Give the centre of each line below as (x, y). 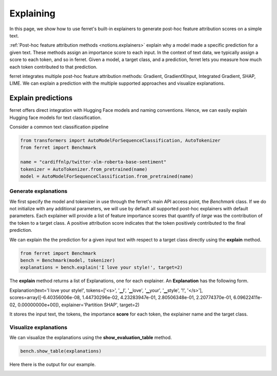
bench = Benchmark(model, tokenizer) (68, 260)
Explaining (33, 13)
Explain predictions (41, 98)
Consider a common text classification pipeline (59, 127)
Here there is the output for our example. (53, 365)
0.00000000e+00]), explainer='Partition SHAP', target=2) (78, 305)
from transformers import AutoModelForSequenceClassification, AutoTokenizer (120, 140)
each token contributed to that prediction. (53, 67)
